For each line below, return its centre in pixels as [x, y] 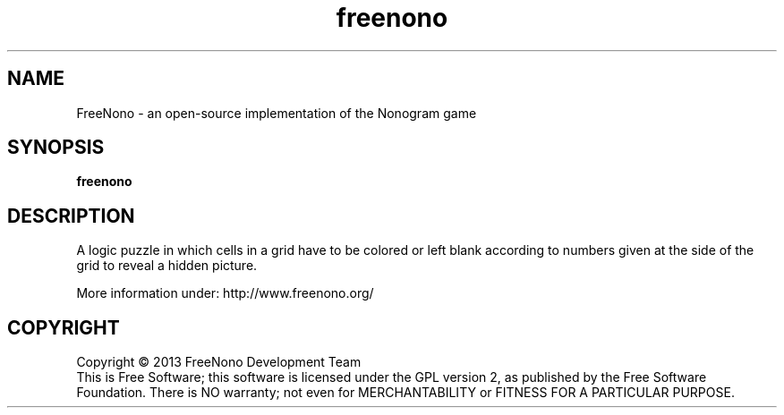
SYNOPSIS [56, 148]
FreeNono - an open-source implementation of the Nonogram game [277, 113]
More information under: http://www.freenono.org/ [225, 293]
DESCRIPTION [71, 216]
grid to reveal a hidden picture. [167, 266]
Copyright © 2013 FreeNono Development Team [219, 362]
